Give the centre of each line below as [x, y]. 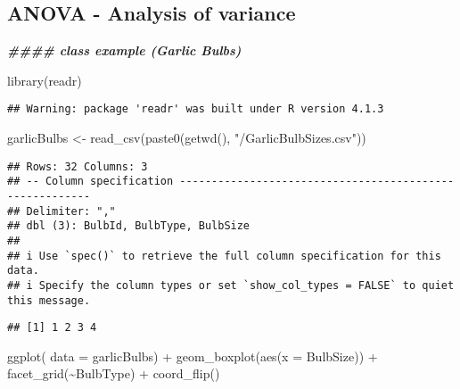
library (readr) [45, 80]
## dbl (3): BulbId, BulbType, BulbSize [129, 226]
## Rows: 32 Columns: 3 [78, 166]
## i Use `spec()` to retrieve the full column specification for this [224, 256]
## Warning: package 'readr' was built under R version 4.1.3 [196, 109]
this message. [49, 300]
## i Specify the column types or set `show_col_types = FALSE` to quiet [231, 285]
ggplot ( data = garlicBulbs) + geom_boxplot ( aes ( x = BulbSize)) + [193, 356]
